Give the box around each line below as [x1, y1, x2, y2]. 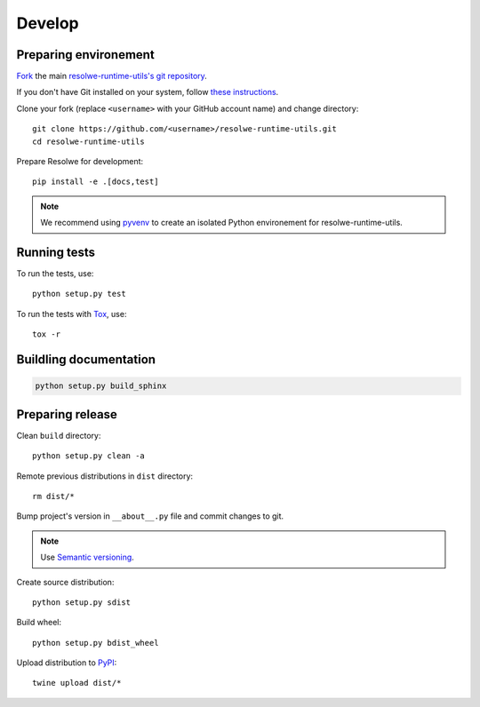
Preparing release [16, 407, 117, 422]
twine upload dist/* [32, 678, 122, 688]
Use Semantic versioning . [40, 552, 135, 563]
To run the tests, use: [16, 268, 94, 279]
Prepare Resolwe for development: [16, 156, 144, 167]
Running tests [16, 245, 96, 259]
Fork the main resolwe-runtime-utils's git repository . [16, 71, 208, 82]
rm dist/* [32, 491, 75, 501]
